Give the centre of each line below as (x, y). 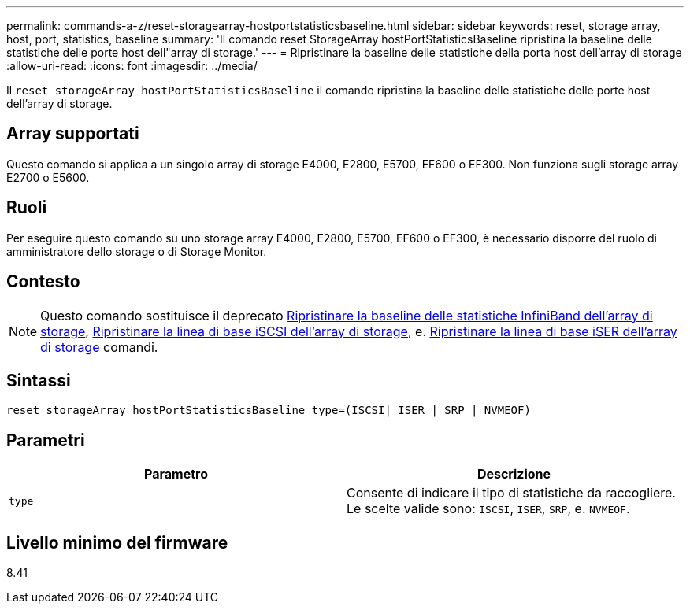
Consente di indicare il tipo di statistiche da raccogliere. (511, 493)
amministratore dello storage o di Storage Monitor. (137, 251)
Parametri (46, 440)
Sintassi (39, 380)
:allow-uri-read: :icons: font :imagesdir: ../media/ (132, 66)
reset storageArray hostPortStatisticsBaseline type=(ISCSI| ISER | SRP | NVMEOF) (269, 410)
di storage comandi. (99, 347)
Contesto (43, 282)
